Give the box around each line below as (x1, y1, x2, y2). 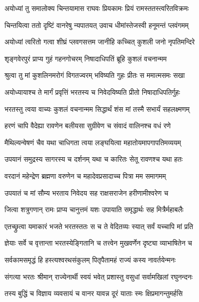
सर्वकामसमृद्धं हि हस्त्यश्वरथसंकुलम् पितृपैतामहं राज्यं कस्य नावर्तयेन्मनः (4, 254, 176, 265)
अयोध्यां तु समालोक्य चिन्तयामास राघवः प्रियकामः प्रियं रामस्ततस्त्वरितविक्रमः (4, 3, 189, 13)
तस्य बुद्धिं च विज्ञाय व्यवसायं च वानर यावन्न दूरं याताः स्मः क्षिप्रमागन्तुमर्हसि (4, 288, 183, 299)
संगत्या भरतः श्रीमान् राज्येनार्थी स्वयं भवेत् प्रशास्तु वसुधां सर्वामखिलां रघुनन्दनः (4, 271, 193, 282)
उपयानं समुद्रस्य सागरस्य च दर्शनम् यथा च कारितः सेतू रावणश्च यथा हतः (4, 154, 183, 164)
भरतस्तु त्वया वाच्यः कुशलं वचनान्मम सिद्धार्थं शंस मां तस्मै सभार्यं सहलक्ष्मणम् (4, 103, 190, 114)
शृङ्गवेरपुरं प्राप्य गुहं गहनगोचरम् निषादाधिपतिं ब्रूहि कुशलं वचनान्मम (4, 53, 167, 63)
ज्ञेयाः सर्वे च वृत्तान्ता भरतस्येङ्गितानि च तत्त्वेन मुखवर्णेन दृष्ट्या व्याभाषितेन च (4, 238, 192, 248)
